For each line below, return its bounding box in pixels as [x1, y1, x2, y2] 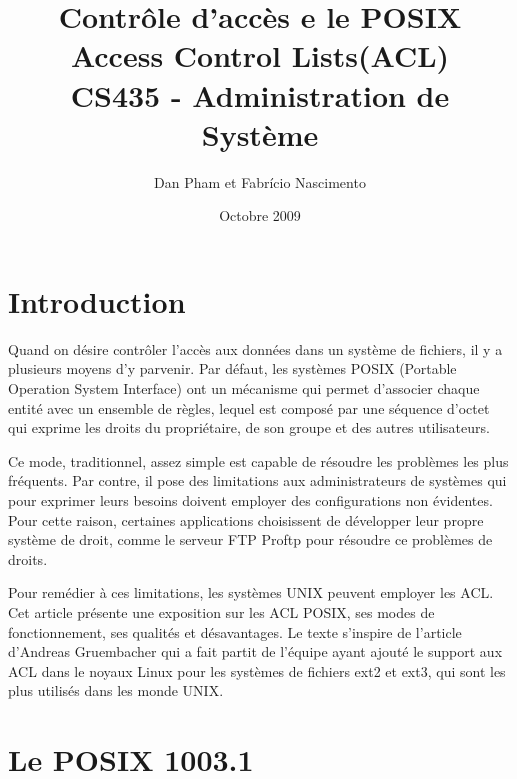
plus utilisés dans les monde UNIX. [8, 680, 224, 701]
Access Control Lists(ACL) [70, 35, 450, 76]
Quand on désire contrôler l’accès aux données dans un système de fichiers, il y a [8, 338, 503, 359]
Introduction [8, 280, 186, 321]
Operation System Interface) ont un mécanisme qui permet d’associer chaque [8, 378, 480, 398]
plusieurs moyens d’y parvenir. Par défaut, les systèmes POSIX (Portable [8, 358, 457, 379]
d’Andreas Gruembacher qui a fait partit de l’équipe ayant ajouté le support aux [8, 641, 503, 662]
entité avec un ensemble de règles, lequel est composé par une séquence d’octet [8, 397, 490, 418]
